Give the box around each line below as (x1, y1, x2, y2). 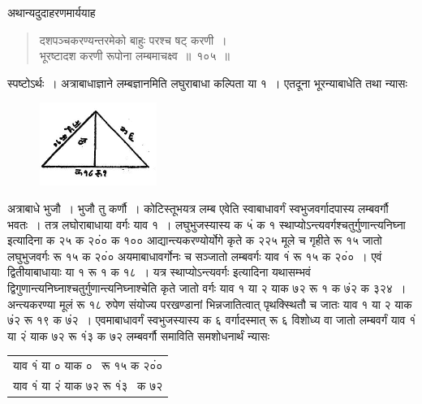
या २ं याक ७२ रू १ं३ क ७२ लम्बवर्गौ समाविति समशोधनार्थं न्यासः (7, 327, 270, 344)
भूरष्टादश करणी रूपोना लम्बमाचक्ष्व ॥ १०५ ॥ (39, 47, 230, 64)
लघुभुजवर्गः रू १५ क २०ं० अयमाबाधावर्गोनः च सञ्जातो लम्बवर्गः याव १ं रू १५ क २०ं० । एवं (7, 247, 382, 264)
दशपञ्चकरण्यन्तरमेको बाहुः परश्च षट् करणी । (39, 31, 227, 48)
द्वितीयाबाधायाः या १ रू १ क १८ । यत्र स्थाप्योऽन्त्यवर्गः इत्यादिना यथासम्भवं (7, 263, 311, 280)
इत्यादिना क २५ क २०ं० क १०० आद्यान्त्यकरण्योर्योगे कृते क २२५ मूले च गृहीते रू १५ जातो (7, 232, 382, 249)
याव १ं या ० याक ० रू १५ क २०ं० (13, 357, 163, 374)
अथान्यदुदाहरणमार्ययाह (7, 4, 96, 20)
